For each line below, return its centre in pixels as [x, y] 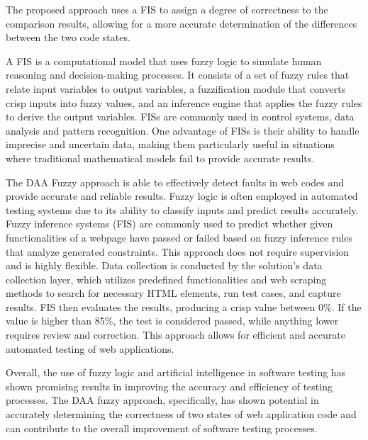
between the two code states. [68, 37]
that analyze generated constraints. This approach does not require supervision [178, 251]
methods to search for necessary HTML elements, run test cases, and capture [173, 293]
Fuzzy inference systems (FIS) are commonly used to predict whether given [169, 224]
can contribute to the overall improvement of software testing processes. [162, 428]
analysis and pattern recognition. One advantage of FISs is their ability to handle [183, 130]
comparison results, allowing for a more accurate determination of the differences [182, 23]
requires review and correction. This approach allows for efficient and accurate [175, 335]
